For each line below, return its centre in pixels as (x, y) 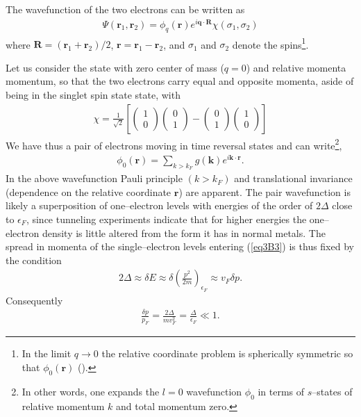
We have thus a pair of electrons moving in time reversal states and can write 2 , (174, 144)
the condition (34, 260)
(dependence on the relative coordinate (89, 191)
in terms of (281, 391)
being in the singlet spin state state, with (93, 94)
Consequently (34, 300)
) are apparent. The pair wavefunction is (265, 191)
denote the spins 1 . (270, 43)
